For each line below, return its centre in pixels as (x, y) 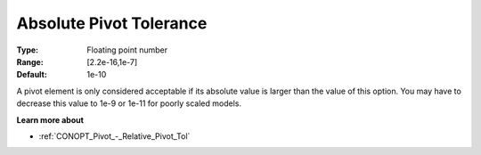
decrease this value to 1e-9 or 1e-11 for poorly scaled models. (129, 103)
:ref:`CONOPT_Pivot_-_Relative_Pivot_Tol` (114, 136)
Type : (28, 50)
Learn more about (50, 119)
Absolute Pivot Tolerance (112, 23)
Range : (30, 61)
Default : (32, 75)
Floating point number (127, 50)
